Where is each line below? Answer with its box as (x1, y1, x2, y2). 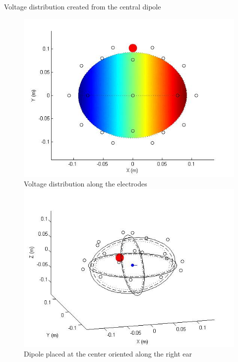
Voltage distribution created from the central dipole (4, 1, 161, 11)
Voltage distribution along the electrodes (24, 179, 147, 189)
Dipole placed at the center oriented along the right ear (24, 349, 192, 359)
